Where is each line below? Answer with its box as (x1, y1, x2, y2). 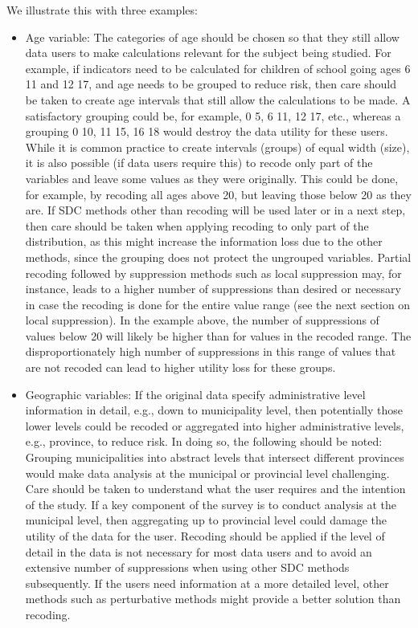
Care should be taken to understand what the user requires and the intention (25, 480, 406, 497)
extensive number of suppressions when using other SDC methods (25, 559, 350, 576)
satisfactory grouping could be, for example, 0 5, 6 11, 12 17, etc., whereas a (25, 107, 401, 124)
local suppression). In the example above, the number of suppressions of (25, 312, 379, 328)
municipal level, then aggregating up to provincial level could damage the (25, 512, 387, 528)
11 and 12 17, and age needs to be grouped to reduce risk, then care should (25, 75, 397, 92)
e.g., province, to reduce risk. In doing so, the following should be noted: (25, 433, 383, 450)
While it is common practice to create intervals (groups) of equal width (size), (25, 138, 410, 155)
